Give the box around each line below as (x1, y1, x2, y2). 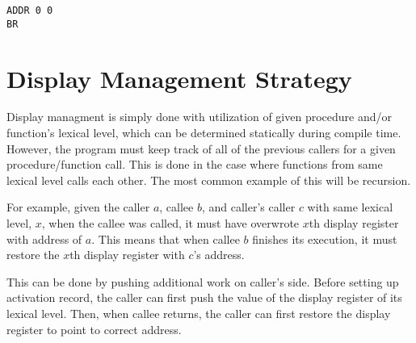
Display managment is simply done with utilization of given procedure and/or (6, 108, 392, 125)
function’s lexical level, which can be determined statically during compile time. (6, 124, 401, 141)
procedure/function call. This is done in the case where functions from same (6, 156, 383, 173)
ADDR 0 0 (6, 5, 53, 16)
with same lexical (307, 199, 393, 215)
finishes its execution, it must (252, 230, 397, 247)
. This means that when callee (91, 230, 240, 247)
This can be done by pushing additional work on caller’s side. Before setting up (6, 273, 399, 290)
